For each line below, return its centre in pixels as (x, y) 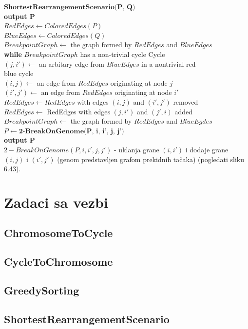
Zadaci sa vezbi (56, 202)
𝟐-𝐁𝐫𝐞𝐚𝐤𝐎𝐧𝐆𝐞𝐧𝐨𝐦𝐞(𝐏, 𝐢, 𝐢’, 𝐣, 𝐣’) (71, 131)
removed (186, 101)
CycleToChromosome (58, 262)
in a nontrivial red (169, 64)
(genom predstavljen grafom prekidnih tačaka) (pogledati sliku (151, 159)
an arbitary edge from (72, 64)
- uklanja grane (137, 149)
